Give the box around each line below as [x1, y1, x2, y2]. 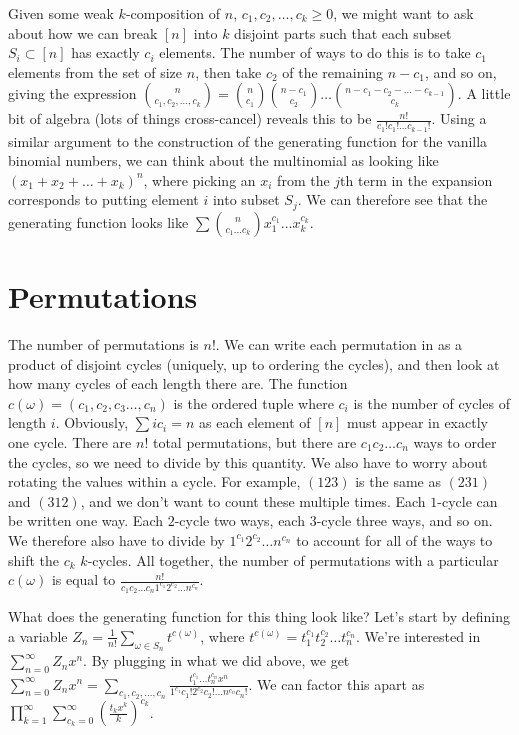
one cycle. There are [8, 431, 132, 452]
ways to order [413, 431, 497, 452]
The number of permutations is [8, 333, 199, 354]
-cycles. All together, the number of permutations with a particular [87, 549, 499, 570]
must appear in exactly [347, 412, 488, 433]
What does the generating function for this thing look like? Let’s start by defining [8, 606, 510, 627]
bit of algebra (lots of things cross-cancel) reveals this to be [8, 108, 372, 129]
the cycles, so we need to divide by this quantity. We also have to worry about [8, 451, 488, 472]
